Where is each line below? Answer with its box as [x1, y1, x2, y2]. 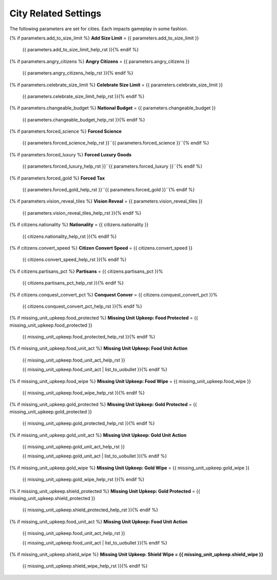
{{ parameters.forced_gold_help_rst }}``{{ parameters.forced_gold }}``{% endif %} [22, 187, 195, 193]
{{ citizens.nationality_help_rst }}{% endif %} [22, 233, 117, 239]
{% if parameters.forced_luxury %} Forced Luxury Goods [9, 151, 132, 157]
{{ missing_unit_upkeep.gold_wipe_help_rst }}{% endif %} [22, 476, 145, 483]
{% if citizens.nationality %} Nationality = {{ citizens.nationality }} [9, 222, 149, 228]
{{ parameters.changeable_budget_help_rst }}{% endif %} [22, 116, 146, 123]
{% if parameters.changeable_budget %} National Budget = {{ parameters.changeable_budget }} [9, 105, 216, 111]
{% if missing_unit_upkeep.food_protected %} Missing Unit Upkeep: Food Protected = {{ [9, 315, 199, 321]
